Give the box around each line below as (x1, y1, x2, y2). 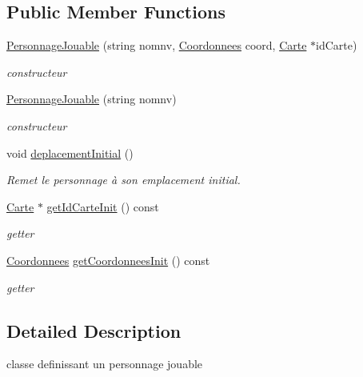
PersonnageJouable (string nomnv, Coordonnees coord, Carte (6, 37, 307, 54)
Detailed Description (6, 318, 181, 343)
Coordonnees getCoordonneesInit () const (6, 251, 210, 268)
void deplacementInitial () (6, 144, 134, 161)
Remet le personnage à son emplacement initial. (6, 171, 241, 188)
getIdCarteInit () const (46, 198, 159, 215)
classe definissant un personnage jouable (6, 355, 203, 372)
